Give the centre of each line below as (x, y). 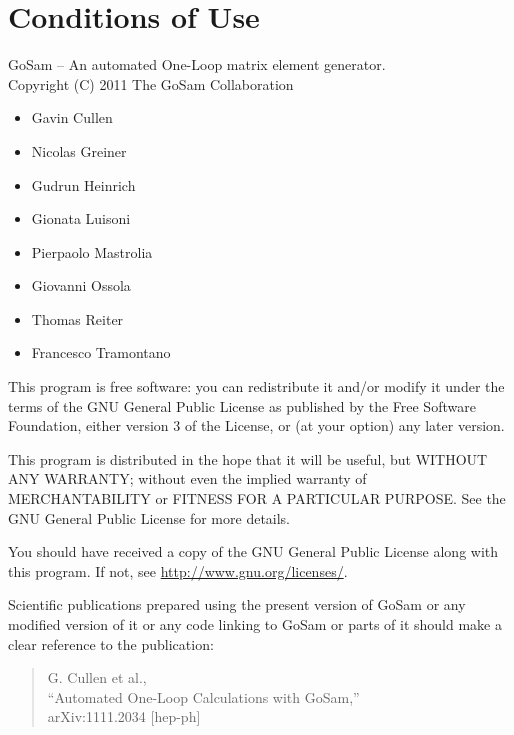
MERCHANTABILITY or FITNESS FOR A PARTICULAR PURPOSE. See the (257, 498)
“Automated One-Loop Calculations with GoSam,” (203, 696)
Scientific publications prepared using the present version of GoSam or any (237, 604)
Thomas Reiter (77, 318)
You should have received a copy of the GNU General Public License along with (253, 551)
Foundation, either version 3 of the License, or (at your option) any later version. (256, 425)
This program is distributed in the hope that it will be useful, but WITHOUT (248, 458)
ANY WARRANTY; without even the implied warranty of (187, 478)
